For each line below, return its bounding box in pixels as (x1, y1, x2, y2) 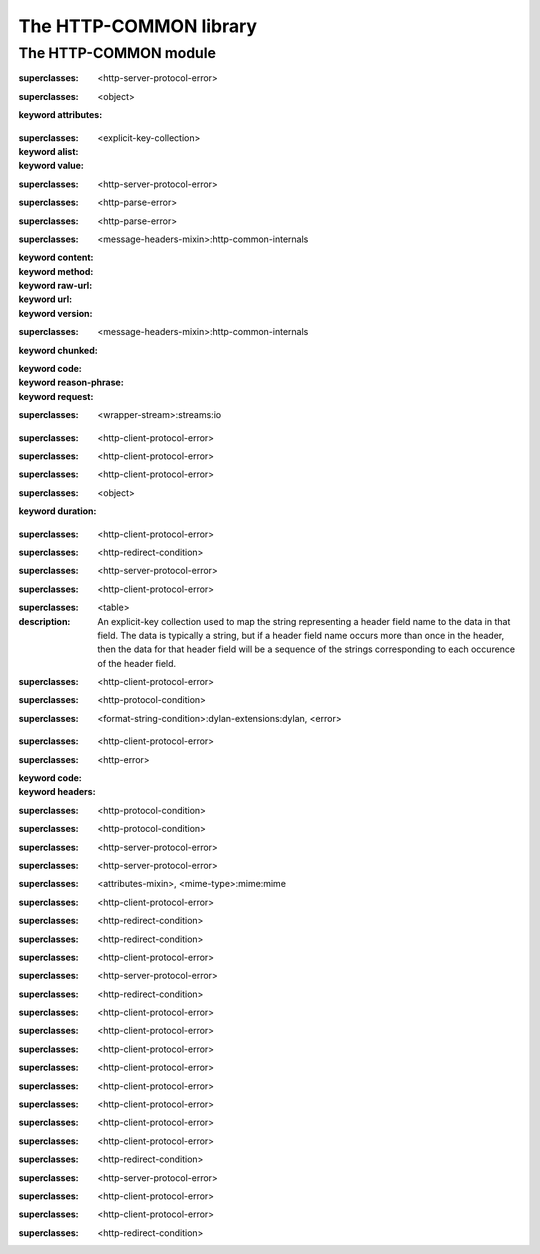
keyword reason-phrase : (18, 376, 124, 389)
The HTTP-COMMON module (18, 44, 217, 62)
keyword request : (18, 390, 94, 402)
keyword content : (18, 251, 94, 264)
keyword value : (18, 160, 85, 172)
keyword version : (18, 307, 93, 319)
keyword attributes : (18, 109, 103, 121)
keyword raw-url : (18, 280, 93, 292)
